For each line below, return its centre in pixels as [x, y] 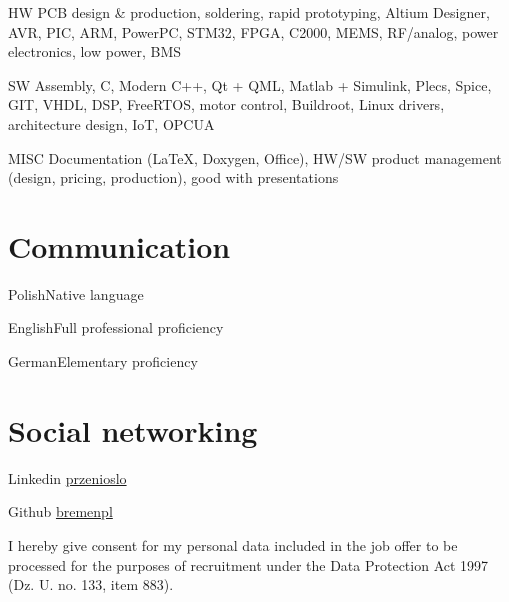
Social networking [133, 429]
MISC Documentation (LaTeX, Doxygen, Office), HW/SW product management [255, 157]
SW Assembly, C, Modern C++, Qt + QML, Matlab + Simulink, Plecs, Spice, [250, 84]
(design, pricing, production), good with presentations [173, 177]
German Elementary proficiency [103, 361]
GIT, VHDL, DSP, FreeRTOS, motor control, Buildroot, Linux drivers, [226, 104]
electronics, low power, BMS [94, 51]
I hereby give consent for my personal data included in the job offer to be [233, 544]
